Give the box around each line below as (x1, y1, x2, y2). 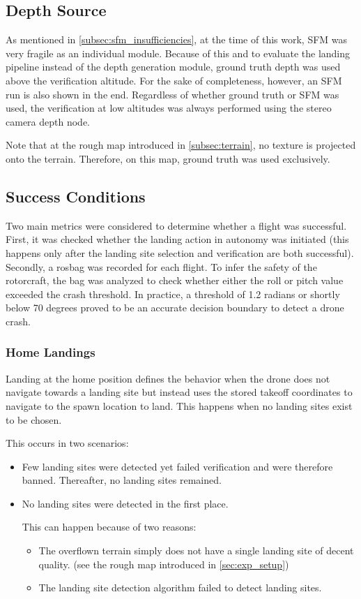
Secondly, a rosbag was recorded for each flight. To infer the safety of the (6, 259, 317, 274)
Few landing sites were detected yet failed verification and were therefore (22, 459, 333, 473)
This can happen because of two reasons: (22, 519, 197, 534)
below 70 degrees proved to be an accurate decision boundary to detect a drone (6, 300, 344, 315)
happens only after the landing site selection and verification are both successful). (6, 245, 354, 260)
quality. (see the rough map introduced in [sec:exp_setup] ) (38, 556, 289, 571)
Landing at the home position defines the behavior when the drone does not (6, 371, 330, 385)
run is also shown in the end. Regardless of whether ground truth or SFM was (6, 87, 339, 101)
